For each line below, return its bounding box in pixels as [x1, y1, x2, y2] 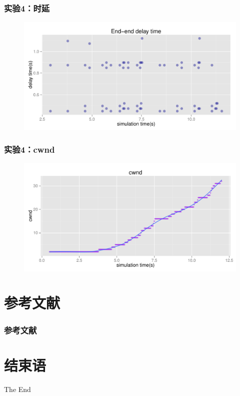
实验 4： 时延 [4, 2, 50, 14]
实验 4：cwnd [4, 143, 55, 156]
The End [4, 383, 31, 394]
